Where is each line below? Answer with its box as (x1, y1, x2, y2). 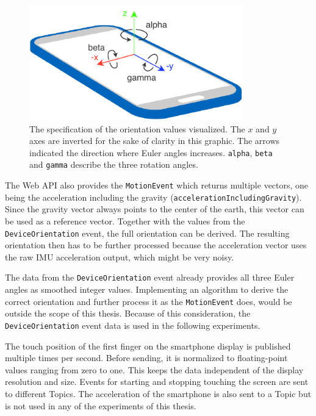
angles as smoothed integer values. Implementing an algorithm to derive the (5, 283, 289, 296)
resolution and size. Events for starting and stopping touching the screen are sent (5, 375, 309, 388)
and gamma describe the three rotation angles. (29, 158, 198, 171)
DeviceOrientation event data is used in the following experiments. (5, 318, 260, 331)
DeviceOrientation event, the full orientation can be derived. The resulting (5, 226, 290, 239)
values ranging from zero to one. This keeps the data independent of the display (5, 363, 304, 376)
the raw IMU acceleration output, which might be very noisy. (5, 250, 234, 263)
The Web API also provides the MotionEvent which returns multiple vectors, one (5, 179, 309, 192)
